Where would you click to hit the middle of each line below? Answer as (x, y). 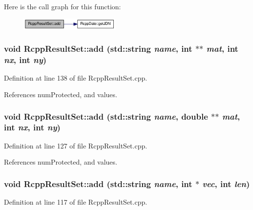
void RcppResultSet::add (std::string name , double (106, 116)
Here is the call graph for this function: (63, 6)
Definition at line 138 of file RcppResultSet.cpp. (76, 78)
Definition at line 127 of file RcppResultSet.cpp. (76, 145)
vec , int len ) (226, 183)
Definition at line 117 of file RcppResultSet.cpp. (76, 202)
